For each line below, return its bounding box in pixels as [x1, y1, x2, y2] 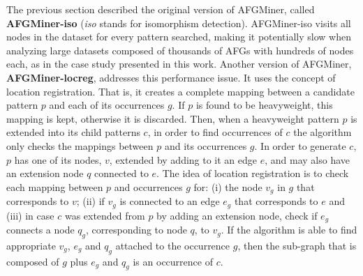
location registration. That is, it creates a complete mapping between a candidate [6, 84, 355, 98]
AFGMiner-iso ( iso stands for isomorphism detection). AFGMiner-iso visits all [6, 15, 351, 30]
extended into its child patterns [6, 125, 140, 139]
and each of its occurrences [49, 98, 165, 112]
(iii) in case [6, 208, 54, 222]
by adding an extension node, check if [156, 208, 318, 222]
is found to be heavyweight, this [195, 98, 333, 112]
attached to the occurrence [115, 238, 230, 252]
